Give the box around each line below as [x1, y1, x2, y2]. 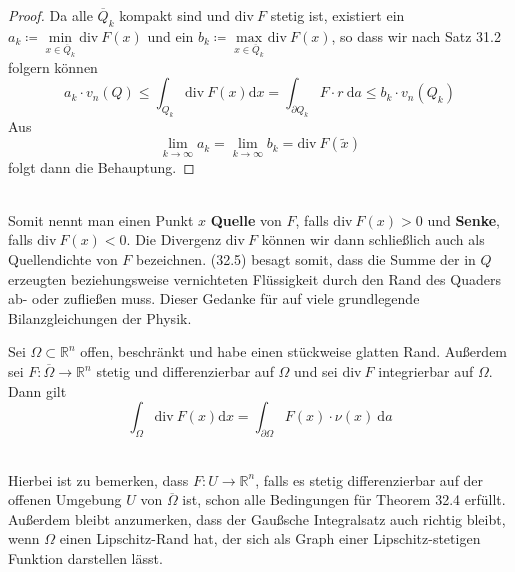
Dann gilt [8, 380, 67, 401]
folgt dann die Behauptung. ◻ [8, 156, 195, 177]
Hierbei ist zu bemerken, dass [8, 469, 189, 490]
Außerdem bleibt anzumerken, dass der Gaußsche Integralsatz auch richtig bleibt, [8, 508, 506, 529]
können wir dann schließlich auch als [261, 229, 485, 250]
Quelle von [210, 209, 282, 230]
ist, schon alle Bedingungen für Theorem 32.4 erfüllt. [182, 489, 506, 510]
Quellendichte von [8, 249, 118, 270]
